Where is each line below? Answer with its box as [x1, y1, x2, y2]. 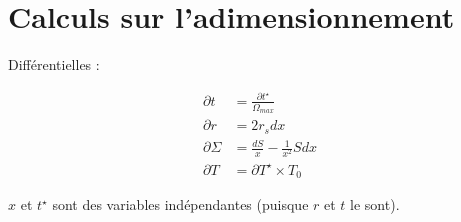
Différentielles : [8, 54, 100, 75]
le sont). [350, 194, 400, 215]
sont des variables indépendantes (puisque [52, 194, 309, 215]
